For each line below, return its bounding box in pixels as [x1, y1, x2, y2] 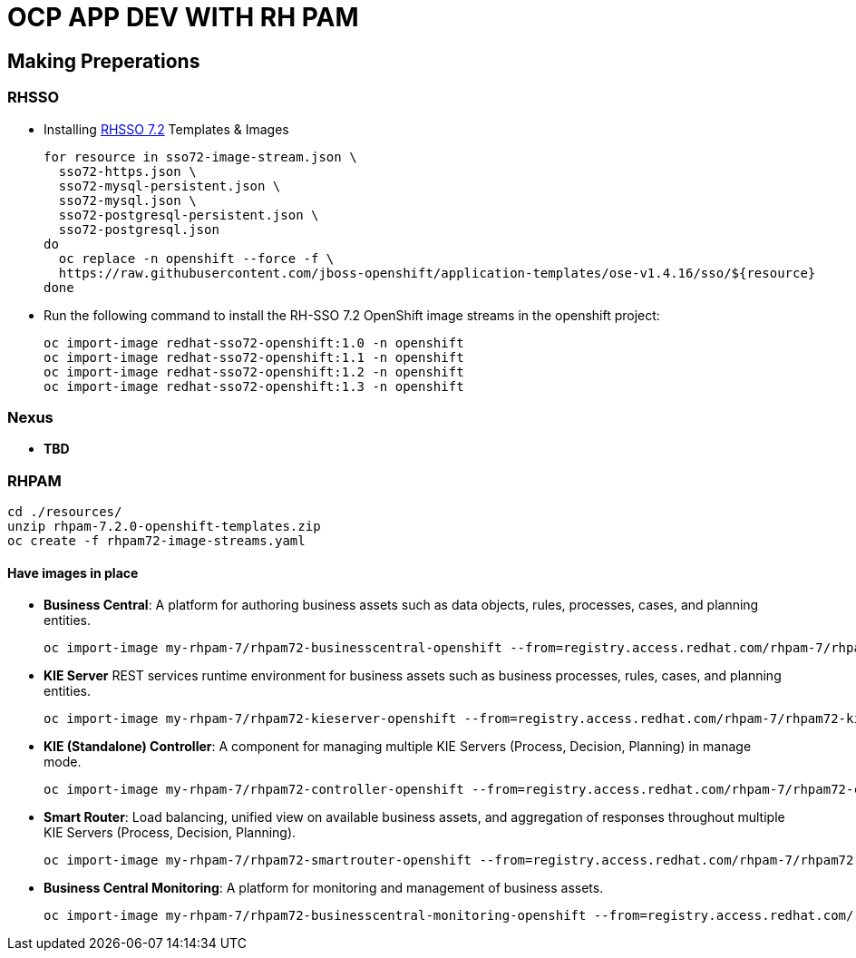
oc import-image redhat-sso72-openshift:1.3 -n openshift [44, 378, 464, 394]
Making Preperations [7, 49, 200, 73]
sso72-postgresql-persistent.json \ [58, 207, 319, 222]
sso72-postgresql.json [58, 221, 219, 237]
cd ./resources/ [7, 504, 122, 520]
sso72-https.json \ [58, 163, 197, 179]
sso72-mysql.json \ [58, 192, 197, 208]
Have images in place [7, 564, 139, 581]
